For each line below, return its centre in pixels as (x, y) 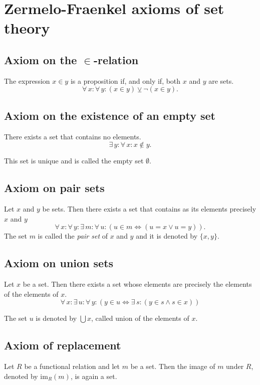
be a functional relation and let (72, 366)
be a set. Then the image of (173, 366)
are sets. (221, 80)
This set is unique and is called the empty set (74, 161)
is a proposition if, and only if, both (125, 80)
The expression (27, 80)
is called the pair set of (73, 236)
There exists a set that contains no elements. (73, 136)
